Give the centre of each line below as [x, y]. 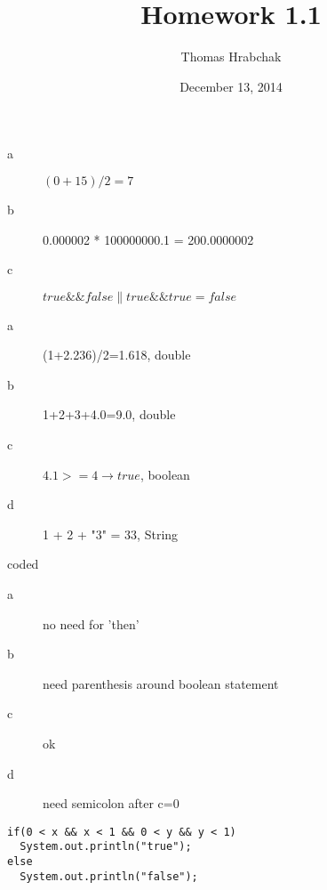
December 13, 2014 [231, 86]
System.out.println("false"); [109, 876]
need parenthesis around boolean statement [161, 683]
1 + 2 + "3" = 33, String [111, 534]
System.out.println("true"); [106, 847]
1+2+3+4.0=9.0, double [109, 414]
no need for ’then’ [91, 623]
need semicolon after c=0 [111, 803]
